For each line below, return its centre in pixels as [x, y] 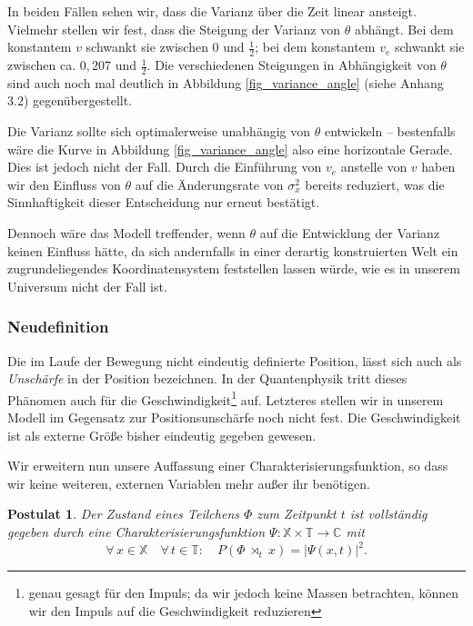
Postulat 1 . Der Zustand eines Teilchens [123, 514]
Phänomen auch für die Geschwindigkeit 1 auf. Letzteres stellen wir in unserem [226, 398]
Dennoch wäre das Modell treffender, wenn [126, 233]
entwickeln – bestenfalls [390, 131]
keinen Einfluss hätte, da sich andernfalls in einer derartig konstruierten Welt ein [233, 250]
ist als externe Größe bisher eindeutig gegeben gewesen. [162, 435]
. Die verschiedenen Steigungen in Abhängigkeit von [292, 65]
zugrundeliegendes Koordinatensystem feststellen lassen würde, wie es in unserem [234, 268]
